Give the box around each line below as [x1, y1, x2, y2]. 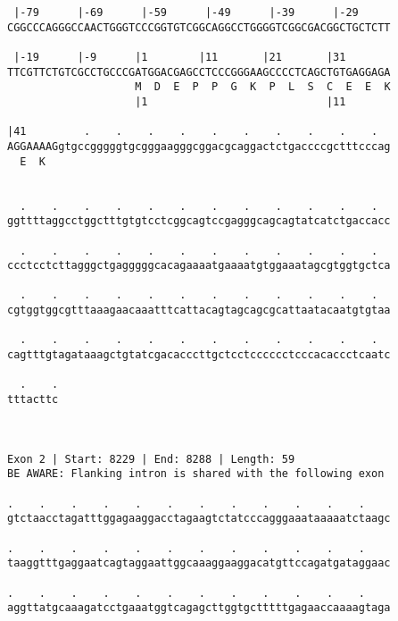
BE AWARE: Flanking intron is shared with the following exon [7, 467, 385, 481]
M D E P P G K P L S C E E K [135, 80, 391, 94]
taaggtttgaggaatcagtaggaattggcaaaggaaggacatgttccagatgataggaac [7, 557, 391, 570]
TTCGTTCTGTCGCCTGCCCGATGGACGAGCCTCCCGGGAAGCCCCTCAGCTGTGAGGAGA [7, 65, 391, 79]
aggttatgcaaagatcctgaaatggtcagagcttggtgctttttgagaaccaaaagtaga [7, 601, 391, 615]
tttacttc [7, 393, 59, 407]
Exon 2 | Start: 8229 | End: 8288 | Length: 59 [7, 452, 295, 466]
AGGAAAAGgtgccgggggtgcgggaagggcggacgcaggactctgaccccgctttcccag [7, 139, 391, 153]
